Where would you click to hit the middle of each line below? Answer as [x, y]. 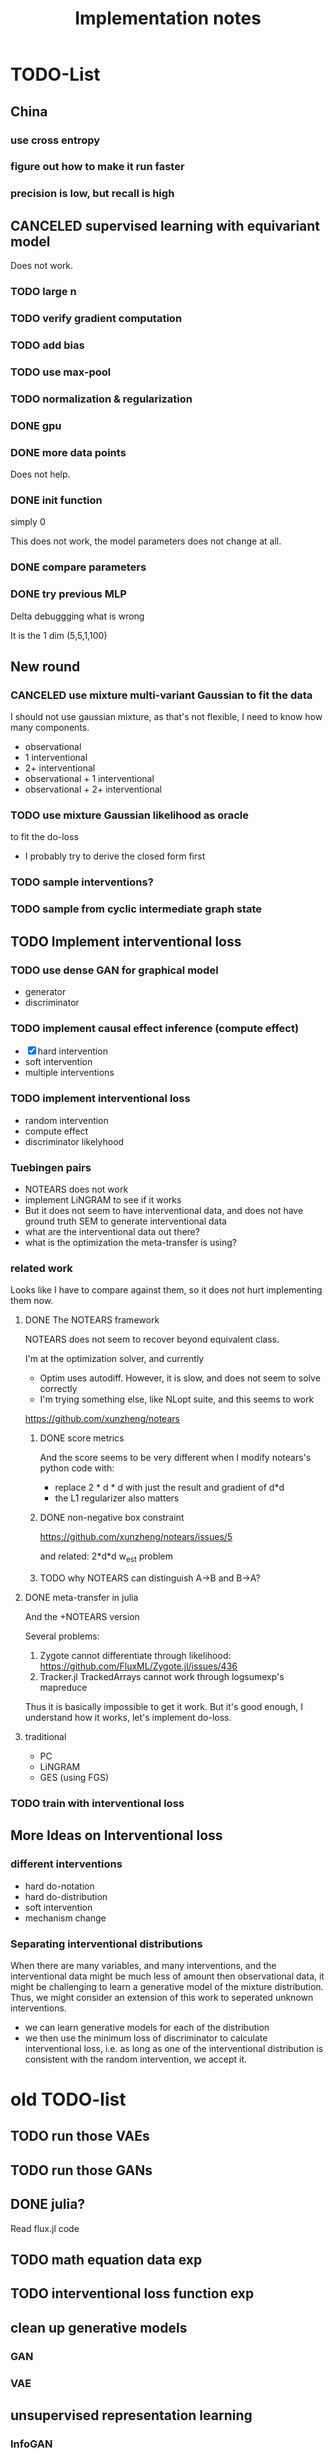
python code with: [77, 1468]
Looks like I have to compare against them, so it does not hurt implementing [166, 1290]
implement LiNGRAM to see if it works [103, 1199]
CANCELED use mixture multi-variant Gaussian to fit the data [161, 695]
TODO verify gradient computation [96, 318]
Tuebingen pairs [51, 1167]
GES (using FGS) [74, 1777]
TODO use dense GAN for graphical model [114, 970]
